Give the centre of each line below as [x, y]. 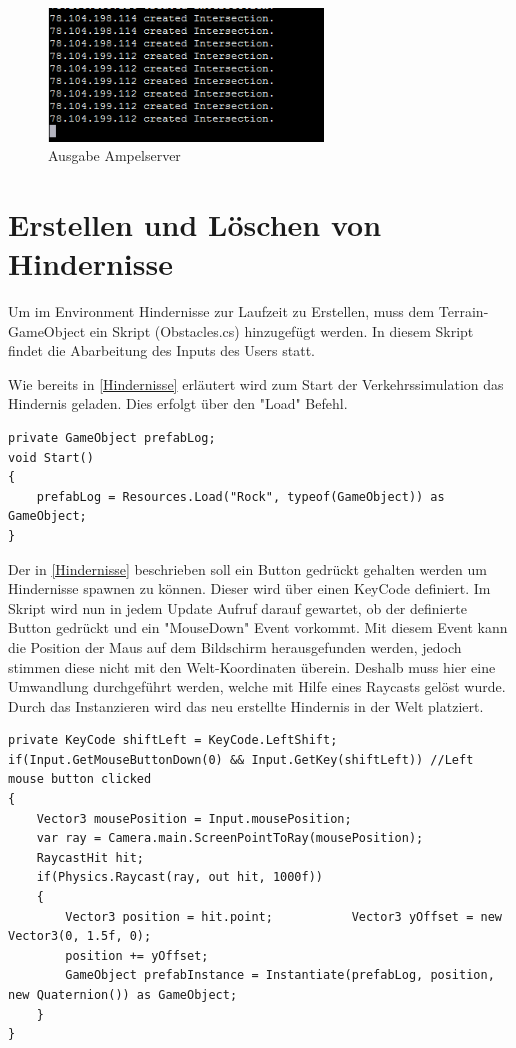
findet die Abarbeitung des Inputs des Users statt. [161, 350]
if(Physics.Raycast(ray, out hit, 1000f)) [179, 877]
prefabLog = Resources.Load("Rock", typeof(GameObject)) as [240, 496]
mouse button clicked [80, 779]
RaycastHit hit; [90, 857]
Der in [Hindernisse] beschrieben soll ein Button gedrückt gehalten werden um [247, 568]
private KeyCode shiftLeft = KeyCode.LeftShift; [173, 740]
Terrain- [463, 311]
